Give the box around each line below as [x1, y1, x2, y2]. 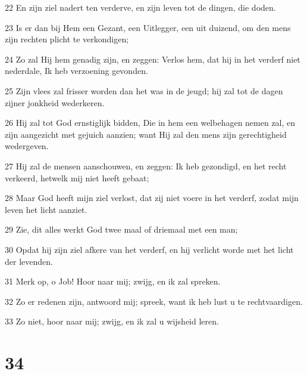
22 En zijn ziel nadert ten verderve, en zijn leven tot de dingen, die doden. [5, 1, 276, 13]
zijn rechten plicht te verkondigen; [5, 33, 129, 45]
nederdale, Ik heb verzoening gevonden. [5, 64, 148, 77]
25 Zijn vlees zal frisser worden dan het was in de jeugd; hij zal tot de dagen [5, 84, 283, 97]
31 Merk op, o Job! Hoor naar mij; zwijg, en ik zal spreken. [5, 275, 221, 288]
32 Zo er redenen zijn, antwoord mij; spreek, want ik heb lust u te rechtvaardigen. [5, 295, 303, 307]
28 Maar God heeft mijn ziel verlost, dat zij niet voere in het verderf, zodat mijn [5, 191, 299, 204]
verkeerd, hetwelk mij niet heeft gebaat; [5, 171, 149, 184]
